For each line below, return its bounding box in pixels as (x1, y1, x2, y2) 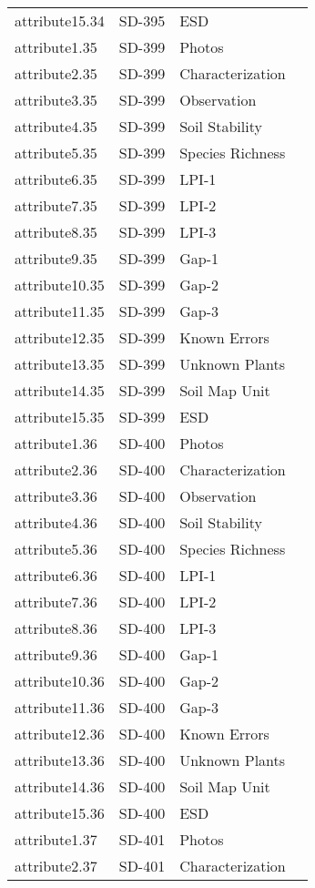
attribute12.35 (15, 327, 105, 348)
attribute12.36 (15, 723, 105, 744)
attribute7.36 (15, 591, 97, 612)
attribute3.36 (15, 485, 97, 506)
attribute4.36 (15, 512, 97, 533)
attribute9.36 (15, 644, 97, 665)
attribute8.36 (15, 618, 97, 638)
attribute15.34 (15, 10, 105, 31)
